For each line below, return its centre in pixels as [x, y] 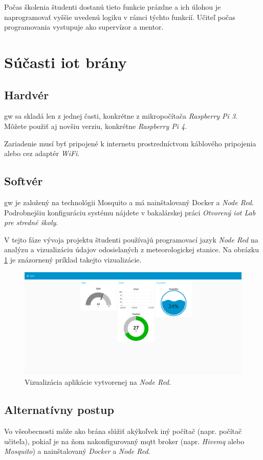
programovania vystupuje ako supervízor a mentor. [84, 27]
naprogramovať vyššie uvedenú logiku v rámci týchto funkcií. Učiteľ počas [120, 17]
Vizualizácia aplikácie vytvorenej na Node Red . [98, 382]
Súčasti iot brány [65, 62]
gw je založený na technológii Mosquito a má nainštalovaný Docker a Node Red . [129, 202]
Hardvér [27, 94]
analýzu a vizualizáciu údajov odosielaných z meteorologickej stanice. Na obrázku [132, 249]
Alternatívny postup [59, 410]
